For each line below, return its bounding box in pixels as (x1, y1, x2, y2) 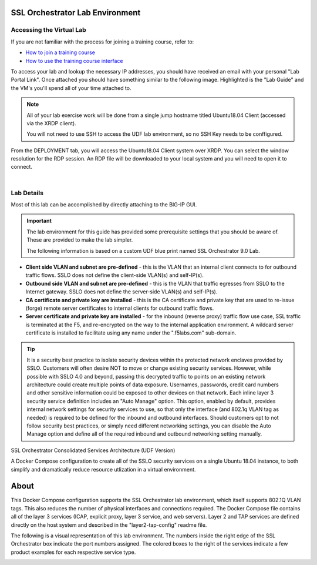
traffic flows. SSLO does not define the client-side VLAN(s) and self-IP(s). (25, 272, 204, 279)
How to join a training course (25, 49, 95, 56)
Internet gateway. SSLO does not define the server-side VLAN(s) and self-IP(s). (25, 288, 218, 295)
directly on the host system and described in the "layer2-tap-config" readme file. (11, 521, 207, 529)
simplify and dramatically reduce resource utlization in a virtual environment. (11, 466, 196, 473)
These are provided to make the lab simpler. (26, 236, 133, 243)
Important (26, 218, 52, 225)
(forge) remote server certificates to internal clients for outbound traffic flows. (25, 305, 214, 312)
